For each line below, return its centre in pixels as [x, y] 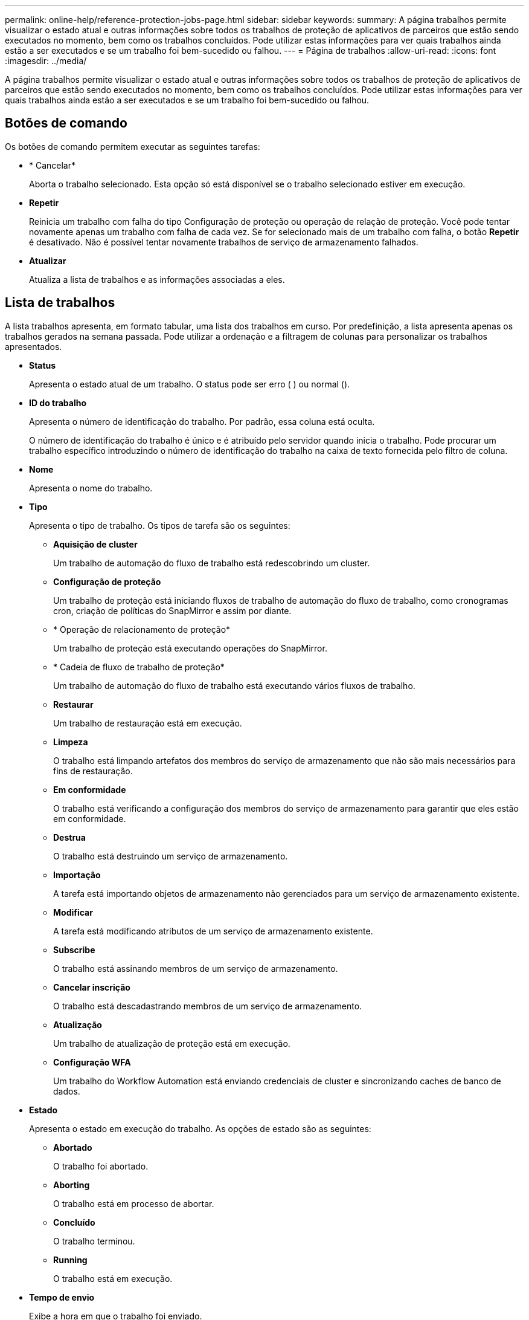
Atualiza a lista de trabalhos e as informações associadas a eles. [157, 279]
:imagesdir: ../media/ [46, 61]
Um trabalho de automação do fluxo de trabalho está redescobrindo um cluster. [212, 563]
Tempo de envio [62, 1297]
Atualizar [48, 260]
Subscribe [74, 950]
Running [70, 1260]
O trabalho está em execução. [113, 1278]
